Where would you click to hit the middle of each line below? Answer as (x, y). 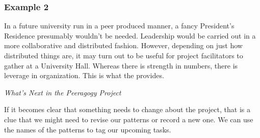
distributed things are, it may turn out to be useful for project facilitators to (124, 55)
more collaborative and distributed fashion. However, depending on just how (123, 45)
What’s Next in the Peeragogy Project (63, 92)
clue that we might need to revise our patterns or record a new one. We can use (129, 119)
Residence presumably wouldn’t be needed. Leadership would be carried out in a (130, 35)
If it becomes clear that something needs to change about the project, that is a (127, 109)
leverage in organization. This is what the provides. (84, 75)
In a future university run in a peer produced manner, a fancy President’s (119, 26)
